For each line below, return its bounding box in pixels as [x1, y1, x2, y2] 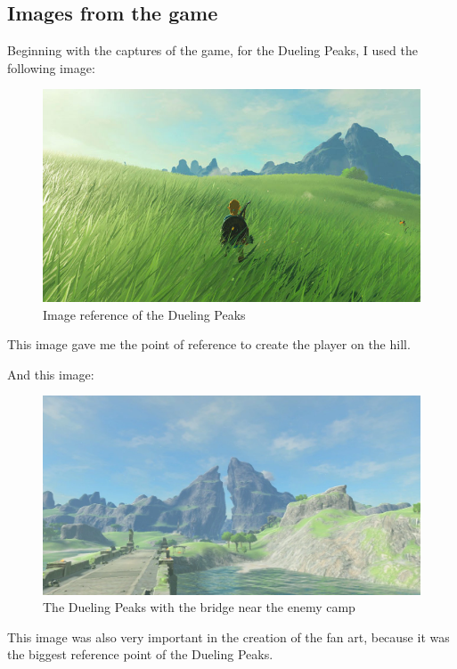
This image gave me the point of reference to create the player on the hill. [7, 335, 411, 354]
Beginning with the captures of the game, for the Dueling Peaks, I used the [7, 41, 418, 60]
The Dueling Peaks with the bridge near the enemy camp [43, 598, 355, 616]
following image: [7, 58, 95, 77]
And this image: [7, 364, 94, 383]
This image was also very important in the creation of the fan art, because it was [7, 627, 450, 646]
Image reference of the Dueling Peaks [43, 305, 246, 323]
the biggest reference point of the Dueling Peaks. [7, 645, 273, 664]
